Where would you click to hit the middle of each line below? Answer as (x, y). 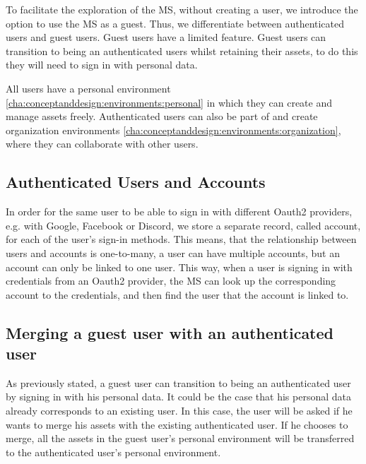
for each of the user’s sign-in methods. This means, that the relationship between (181, 239)
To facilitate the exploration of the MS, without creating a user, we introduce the (182, 9)
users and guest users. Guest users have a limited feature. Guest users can (166, 37)
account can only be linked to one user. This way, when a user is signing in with (179, 267)
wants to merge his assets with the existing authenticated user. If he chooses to (177, 424)
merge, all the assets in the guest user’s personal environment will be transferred (180, 438)
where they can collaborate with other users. (102, 144)
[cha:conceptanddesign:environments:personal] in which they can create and (169, 102)
